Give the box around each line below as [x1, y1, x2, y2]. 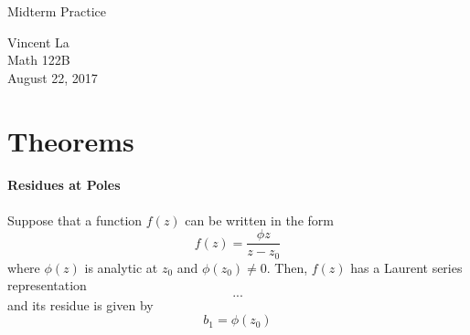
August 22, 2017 [7, 68, 98, 87]
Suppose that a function [7, 210, 143, 229]
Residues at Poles [7, 175, 121, 194]
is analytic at [84, 257, 158, 277]
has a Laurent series [350, 257, 463, 277]
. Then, [266, 257, 308, 277]
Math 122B [7, 50, 70, 69]
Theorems [7, 121, 134, 159]
